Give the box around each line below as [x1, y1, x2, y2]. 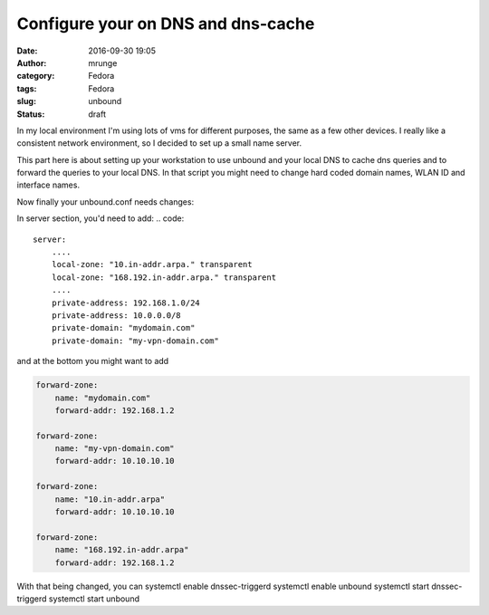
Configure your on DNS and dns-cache [16, 14, 315, 34]
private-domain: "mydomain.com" [51, 322, 196, 333]
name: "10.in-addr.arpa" [54, 494, 166, 504]
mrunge [88, 57, 118, 68]
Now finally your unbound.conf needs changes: [16, 196, 195, 207]
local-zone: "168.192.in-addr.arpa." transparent [51, 272, 276, 283]
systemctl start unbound [48, 593, 140, 604]
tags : [16, 82, 37, 94]
